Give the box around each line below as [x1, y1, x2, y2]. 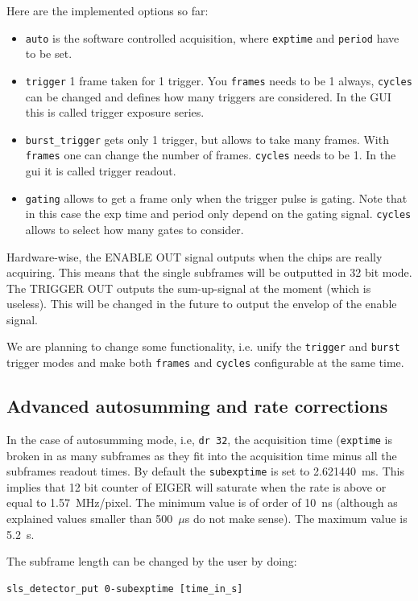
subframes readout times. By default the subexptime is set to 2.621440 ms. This [6, 463, 404, 480]
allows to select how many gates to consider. [25, 220, 244, 237]
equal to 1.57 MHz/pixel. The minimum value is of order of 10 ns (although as [6, 494, 398, 511]
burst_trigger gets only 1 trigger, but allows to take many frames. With [25, 130, 389, 147]
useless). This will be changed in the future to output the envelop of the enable [6, 295, 397, 312]
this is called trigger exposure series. [25, 104, 205, 121]
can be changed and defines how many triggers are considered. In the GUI [25, 88, 391, 105]
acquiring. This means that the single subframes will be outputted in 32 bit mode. [6, 264, 412, 281]
